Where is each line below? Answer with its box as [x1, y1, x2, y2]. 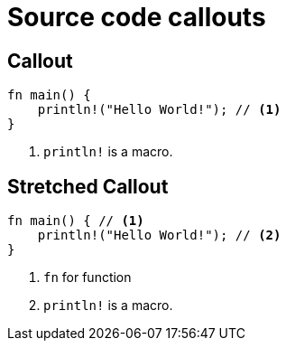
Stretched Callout [7, 174, 169, 198]
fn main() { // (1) [7, 213, 144, 229]
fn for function [43, 269, 132, 286]
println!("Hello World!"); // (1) [37, 102, 281, 118]
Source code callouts [7, 2, 266, 33]
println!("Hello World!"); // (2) [37, 228, 281, 243]
